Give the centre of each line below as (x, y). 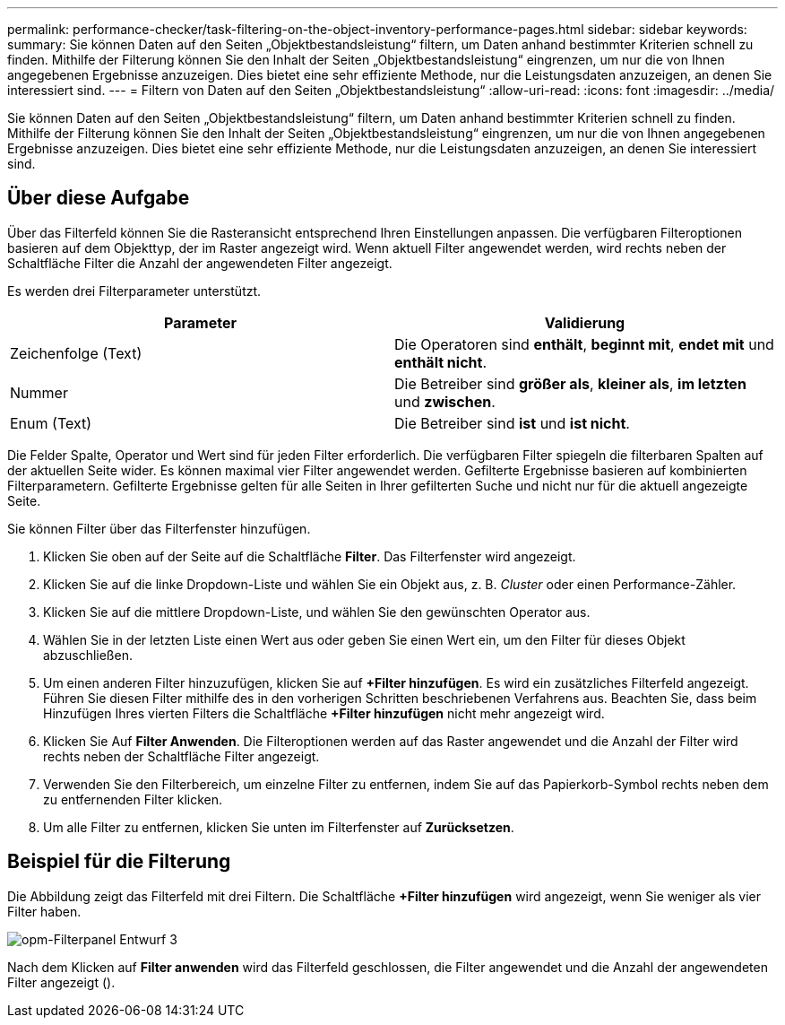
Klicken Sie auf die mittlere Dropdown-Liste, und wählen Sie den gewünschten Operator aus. (317, 612)
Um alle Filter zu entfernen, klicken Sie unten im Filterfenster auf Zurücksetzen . (279, 827)
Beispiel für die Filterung (119, 862)
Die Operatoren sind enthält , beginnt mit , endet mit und (584, 344)
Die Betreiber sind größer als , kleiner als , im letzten (570, 383)
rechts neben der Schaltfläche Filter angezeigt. (181, 756)
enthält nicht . (440, 362)
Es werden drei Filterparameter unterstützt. (134, 291)
